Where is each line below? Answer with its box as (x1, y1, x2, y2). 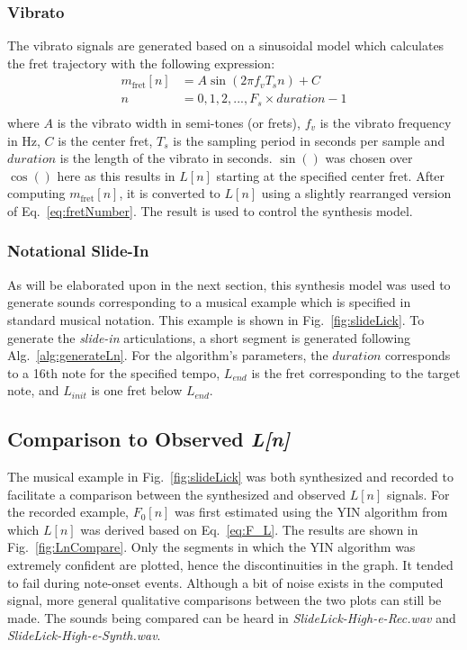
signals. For (386, 484, 450, 503)
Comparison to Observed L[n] (7, 425, 291, 453)
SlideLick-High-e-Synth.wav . (7, 626, 161, 645)
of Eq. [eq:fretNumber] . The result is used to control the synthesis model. (7, 201, 413, 220)
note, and (7, 381, 59, 400)
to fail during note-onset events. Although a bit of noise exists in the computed (7, 573, 444, 591)
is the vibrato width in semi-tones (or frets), (57, 113, 301, 131)
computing (7, 184, 66, 203)
